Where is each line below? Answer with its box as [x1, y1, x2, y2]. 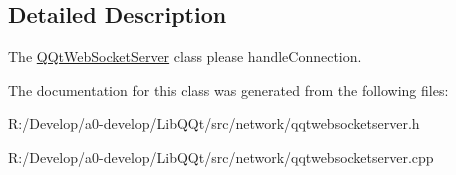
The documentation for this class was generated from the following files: [8, 79, 449, 100]
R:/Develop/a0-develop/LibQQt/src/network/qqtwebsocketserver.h [8, 113, 420, 134]
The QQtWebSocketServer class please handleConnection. [8, 46, 362, 67]
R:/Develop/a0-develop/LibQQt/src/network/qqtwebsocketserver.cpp [8, 146, 434, 167]
